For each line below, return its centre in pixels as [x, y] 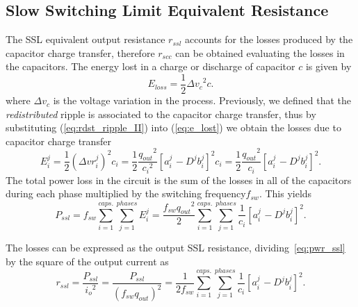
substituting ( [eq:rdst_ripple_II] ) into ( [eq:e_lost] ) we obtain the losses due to [173, 127]
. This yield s [285, 193]
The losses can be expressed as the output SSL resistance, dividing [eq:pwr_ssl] [176, 248]
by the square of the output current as [87, 261]
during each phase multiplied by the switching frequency [126, 193]
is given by [328, 66]
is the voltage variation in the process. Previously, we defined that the [202, 100]
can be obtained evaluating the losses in [260, 52]
